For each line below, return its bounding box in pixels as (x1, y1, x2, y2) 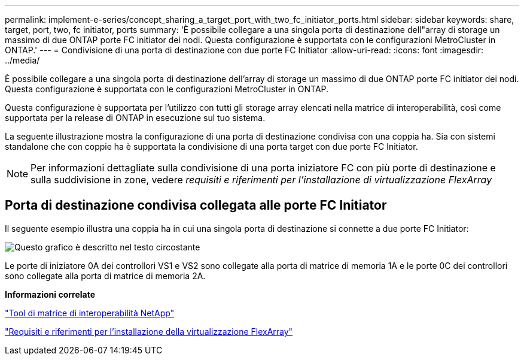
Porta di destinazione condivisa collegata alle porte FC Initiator (5, 198, 387, 213)
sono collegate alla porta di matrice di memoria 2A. (5, 270, 206, 281)
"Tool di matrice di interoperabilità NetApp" (5, 307, 175, 318)
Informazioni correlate (5, 289, 96, 300)
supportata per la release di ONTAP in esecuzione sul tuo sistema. (5, 113, 266, 123)
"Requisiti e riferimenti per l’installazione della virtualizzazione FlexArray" (5, 326, 293, 337)
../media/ (5, 55, 40, 65)
